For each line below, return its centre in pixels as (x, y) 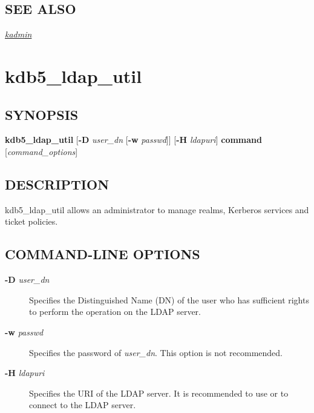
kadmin (18, 34)
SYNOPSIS (42, 114)
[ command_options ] (41, 151)
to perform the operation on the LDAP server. (115, 312)
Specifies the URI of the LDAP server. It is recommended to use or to (159, 393)
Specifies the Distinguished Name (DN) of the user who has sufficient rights (169, 299)
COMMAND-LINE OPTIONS (103, 254)
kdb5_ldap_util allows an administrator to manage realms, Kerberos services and (157, 209)
